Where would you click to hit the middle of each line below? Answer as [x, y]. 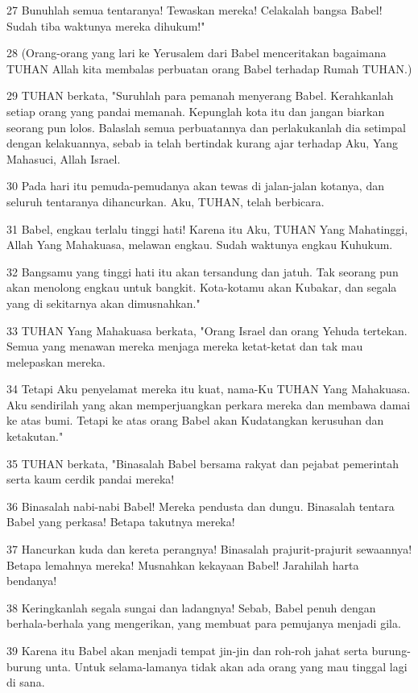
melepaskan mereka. [56, 361]
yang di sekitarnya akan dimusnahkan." [103, 303]
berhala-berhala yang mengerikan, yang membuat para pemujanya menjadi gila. [204, 623]
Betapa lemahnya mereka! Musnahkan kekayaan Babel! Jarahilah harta [183, 564]
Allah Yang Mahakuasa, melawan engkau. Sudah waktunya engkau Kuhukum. [200, 245]
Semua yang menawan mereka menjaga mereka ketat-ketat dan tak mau [185, 346]
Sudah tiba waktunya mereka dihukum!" [106, 25]
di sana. [26, 682]
